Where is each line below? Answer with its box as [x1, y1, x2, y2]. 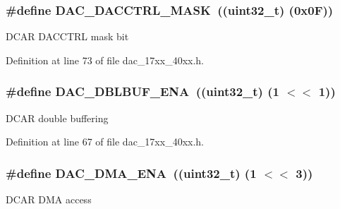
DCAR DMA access [6, 192, 92, 207]
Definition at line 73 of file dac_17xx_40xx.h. [6, 52, 205, 67]
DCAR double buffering [6, 110, 109, 125]
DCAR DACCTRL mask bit [6, 29, 129, 44]
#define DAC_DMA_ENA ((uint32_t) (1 [6, 164, 257, 181]
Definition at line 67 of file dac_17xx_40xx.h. [6, 134, 205, 149]
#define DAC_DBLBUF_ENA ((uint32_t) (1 [6, 83, 279, 100]
